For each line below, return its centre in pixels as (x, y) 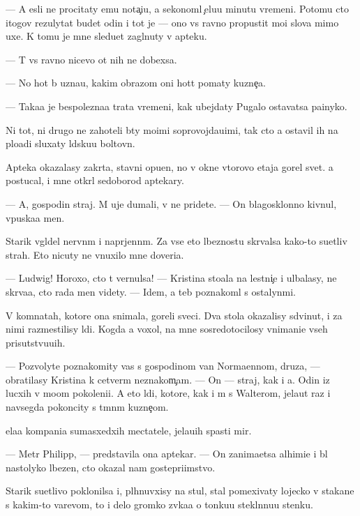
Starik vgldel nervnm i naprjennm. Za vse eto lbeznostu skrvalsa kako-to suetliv (177, 241)
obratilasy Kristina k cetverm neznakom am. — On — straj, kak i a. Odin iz (168, 379)
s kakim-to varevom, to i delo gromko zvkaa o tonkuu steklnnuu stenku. (159, 504)
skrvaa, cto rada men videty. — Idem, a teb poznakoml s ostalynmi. (151, 291)
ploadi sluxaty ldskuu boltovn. (70, 143)
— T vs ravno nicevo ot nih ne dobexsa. (91, 59)
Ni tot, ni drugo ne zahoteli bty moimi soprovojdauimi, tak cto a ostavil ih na (172, 129)
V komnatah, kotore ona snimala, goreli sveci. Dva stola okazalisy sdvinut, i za (174, 315)
